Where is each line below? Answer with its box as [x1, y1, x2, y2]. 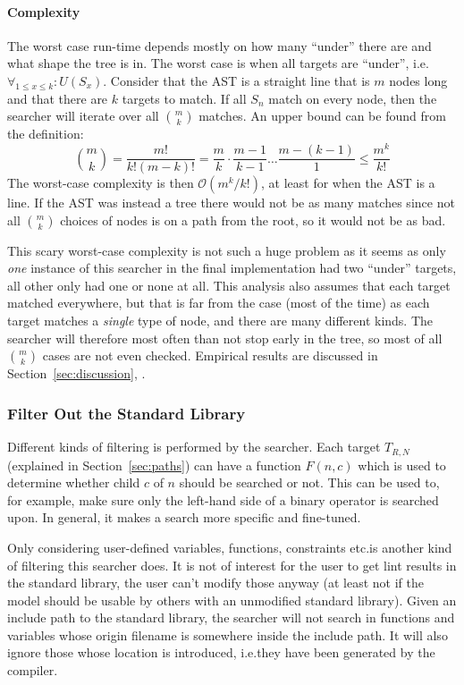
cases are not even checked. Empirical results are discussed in [42, 346, 378, 365]
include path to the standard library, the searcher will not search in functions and [7, 608, 455, 627]
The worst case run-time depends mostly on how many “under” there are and [7, 36, 432, 55]
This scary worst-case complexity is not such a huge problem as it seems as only [7, 241, 446, 259]
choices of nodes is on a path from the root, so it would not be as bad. [60, 210, 446, 229]
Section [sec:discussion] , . [7, 364, 146, 383]
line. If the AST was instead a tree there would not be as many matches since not [7, 193, 455, 212]
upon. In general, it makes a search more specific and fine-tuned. [7, 508, 361, 527]
